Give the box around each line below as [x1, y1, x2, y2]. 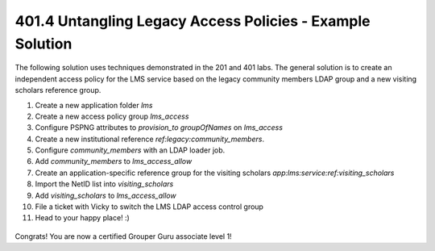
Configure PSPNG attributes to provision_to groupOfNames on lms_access [35, 123, 284, 132]
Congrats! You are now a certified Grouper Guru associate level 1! [14, 231, 233, 241]
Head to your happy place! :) [35, 213, 130, 223]
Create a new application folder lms [35, 100, 153, 110]
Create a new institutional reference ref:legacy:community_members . [35, 134, 265, 144]
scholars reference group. [14, 86, 101, 95]
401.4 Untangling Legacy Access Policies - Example [14, 12, 371, 30]
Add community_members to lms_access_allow [35, 157, 193, 166]
